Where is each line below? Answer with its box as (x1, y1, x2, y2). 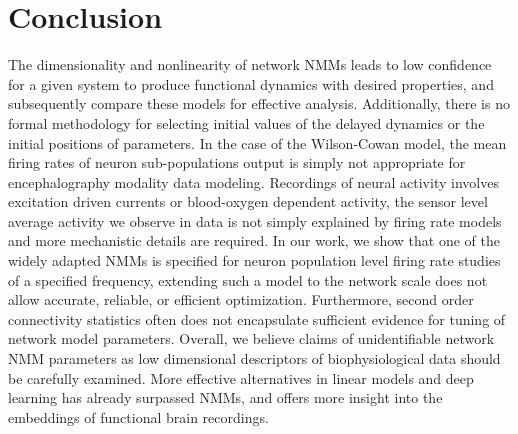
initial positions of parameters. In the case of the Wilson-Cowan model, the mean (8, 132, 507, 153)
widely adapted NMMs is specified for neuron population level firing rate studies (8, 250, 501, 271)
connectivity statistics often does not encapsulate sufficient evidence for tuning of (8, 308, 506, 329)
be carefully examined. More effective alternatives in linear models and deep (8, 367, 474, 388)
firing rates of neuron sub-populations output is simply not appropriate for (8, 152, 466, 173)
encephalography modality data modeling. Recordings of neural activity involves (8, 171, 499, 192)
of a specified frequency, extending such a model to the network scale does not (8, 269, 488, 290)
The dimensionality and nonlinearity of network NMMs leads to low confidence (8, 54, 492, 75)
